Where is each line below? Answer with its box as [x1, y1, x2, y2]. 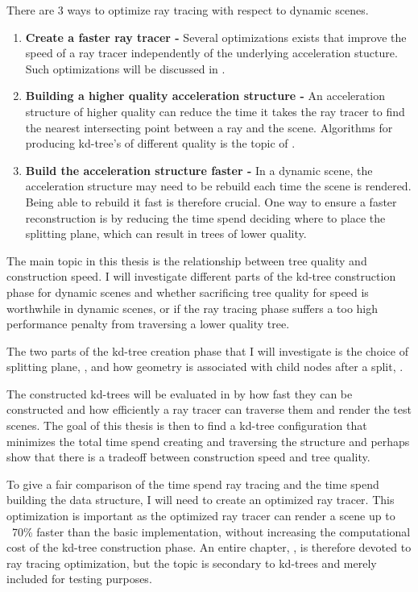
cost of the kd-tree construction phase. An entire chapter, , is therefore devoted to [6, 539, 412, 556]
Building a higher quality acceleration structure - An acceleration [25, 87, 385, 104]
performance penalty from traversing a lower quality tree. [6, 315, 290, 332]
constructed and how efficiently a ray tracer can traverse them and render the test [6, 401, 412, 418]
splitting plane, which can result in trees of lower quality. [25, 225, 307, 242]
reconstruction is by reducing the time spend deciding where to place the [25, 209, 386, 226]
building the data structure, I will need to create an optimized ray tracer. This [6, 491, 395, 508]
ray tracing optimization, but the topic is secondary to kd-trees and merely [6, 554, 377, 571]
